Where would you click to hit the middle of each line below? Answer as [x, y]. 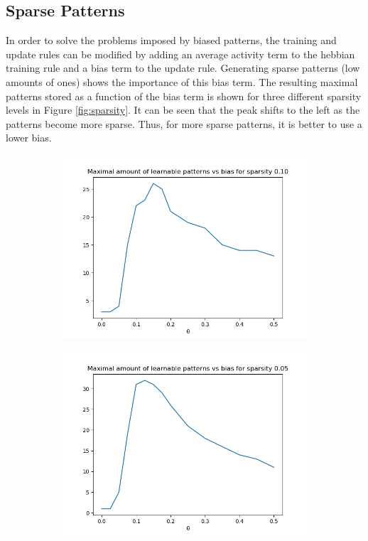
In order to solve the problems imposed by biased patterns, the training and [171, 40]
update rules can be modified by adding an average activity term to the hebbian [180, 54]
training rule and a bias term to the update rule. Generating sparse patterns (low [183, 68]
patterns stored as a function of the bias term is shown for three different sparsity [184, 96]
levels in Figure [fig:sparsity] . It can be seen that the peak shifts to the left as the [183, 110]
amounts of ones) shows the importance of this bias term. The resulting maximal [182, 81]
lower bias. [29, 138]
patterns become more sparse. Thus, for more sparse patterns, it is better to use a [184, 123]
